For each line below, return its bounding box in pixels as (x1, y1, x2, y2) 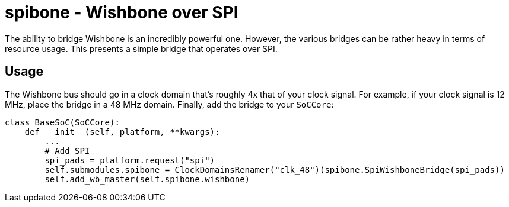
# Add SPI (44, 145, 90, 156)
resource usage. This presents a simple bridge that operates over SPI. (5, 43, 278, 54)
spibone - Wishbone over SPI (5, 2, 238, 22)
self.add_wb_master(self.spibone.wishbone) (44, 174, 250, 184)
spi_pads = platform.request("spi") (44, 155, 215, 165)
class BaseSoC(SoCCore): (5, 117, 120, 127)
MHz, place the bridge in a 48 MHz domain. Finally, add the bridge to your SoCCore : (5, 99, 334, 109)
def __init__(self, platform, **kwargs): (24, 127, 220, 137)
